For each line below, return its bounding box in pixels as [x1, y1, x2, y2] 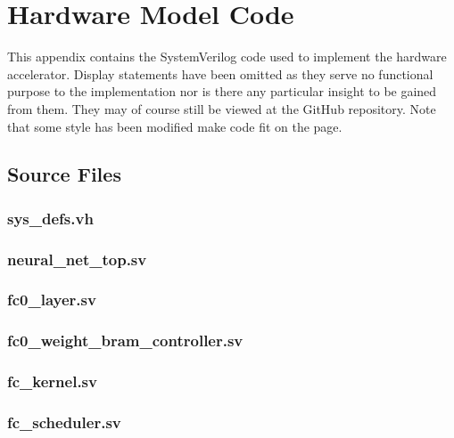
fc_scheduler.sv [7, 411, 121, 434]
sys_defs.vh [7, 207, 94, 229]
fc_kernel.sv [7, 370, 97, 393]
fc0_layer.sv [7, 288, 96, 311]
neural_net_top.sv [7, 247, 147, 270]
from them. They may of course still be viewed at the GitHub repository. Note [7, 99, 436, 118]
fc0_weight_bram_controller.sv [7, 329, 244, 352]
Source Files [7, 160, 121, 188]
